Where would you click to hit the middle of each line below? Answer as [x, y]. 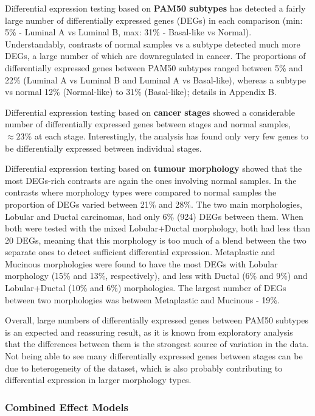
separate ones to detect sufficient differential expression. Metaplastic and [140, 252]
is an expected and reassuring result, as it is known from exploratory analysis [149, 332]
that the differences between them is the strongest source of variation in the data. [157, 344]
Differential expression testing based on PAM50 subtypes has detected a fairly [155, 8]
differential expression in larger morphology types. [98, 380]
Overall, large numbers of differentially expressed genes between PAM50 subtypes [157, 320]
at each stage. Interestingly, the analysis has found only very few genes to [171, 136]
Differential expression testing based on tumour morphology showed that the [154, 168]
